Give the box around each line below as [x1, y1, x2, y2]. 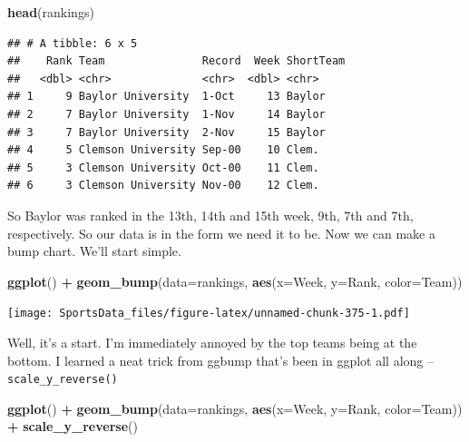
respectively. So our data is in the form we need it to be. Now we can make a [7, 223, 435, 242]
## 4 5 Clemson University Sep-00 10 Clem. [7, 143, 319, 157]
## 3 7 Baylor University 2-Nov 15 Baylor [7, 125, 326, 139]
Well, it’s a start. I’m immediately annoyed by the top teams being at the [7, 332, 417, 351]
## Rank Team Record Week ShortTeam [7, 54, 346, 68]
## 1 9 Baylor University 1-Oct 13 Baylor [7, 90, 326, 103]
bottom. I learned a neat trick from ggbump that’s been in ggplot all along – [7, 350, 434, 369]
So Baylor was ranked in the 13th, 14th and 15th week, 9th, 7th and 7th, [7, 205, 414, 224]
